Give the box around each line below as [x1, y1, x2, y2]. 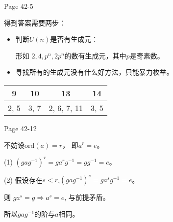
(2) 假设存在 [4, 174, 43, 185]
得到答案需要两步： [4, 17, 66, 28]
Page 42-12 [4, 123, 37, 133]
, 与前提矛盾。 [64, 192, 110, 202]
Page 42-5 [4, 1, 33, 11]
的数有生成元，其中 [64, 50, 126, 60]
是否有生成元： [50, 34, 99, 44]
